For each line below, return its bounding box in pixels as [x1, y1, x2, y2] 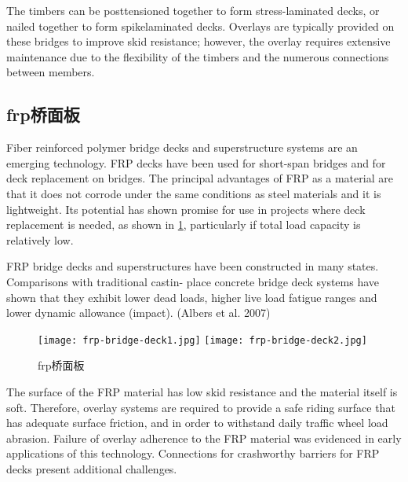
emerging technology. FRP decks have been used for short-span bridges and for [6, 154, 386, 171]
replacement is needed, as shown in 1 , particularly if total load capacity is [6, 216, 361, 233]
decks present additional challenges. [6, 460, 177, 476]
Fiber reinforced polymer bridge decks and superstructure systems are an [6, 139, 358, 156]
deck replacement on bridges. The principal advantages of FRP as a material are [6, 170, 393, 186]
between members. [6, 64, 95, 80]
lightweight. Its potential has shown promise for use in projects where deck [6, 201, 366, 217]
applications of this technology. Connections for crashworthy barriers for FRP [6, 445, 380, 462]
